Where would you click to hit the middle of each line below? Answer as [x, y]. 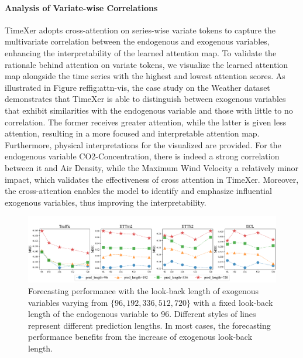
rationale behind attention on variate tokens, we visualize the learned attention [147, 64]
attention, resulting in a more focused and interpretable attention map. [132, 133]
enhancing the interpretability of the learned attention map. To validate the [141, 52]
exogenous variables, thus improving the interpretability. [106, 202]
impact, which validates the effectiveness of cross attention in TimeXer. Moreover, [152, 179]
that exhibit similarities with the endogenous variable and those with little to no [149, 110]
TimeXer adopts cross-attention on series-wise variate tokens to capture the [140, 30]
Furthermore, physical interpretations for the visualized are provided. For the [143, 144]
